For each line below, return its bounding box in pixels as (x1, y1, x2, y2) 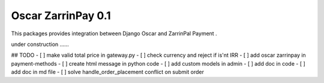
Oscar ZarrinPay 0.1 (11, 9, 111, 22)
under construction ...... (11, 41, 69, 48)
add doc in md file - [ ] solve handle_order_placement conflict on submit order (11, 69, 204, 76)
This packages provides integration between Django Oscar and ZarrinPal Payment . (11, 30, 217, 37)
